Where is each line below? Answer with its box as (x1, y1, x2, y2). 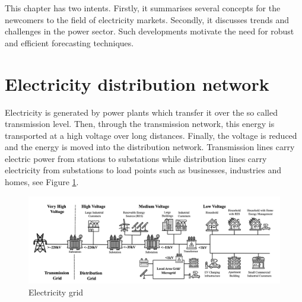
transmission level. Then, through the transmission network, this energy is (5, 117, 275, 130)
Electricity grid (28, 285, 84, 298)
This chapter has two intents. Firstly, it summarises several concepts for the (5, 2, 281, 14)
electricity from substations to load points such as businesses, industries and (5, 164, 282, 176)
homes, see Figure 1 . (5, 176, 79, 188)
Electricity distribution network (5, 71, 269, 96)
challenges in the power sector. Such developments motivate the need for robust (5, 25, 294, 37)
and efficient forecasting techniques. (5, 36, 134, 49)
